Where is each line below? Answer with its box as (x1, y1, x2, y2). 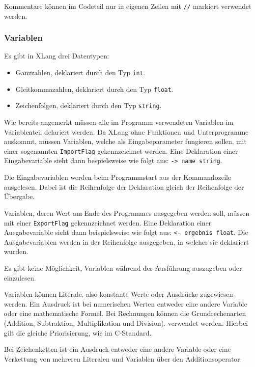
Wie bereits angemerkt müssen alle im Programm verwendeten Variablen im (4, 117, 233, 127)
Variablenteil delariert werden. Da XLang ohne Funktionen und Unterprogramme (4, 126, 249, 137)
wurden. (4, 246, 28, 256)
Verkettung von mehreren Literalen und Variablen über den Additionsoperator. (4, 353, 242, 364)
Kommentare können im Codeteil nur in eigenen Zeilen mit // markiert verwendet (4, 1, 252, 11)
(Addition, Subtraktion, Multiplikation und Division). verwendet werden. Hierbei (4, 317, 248, 328)
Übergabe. (4, 191, 35, 201)
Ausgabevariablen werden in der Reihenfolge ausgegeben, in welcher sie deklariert (4, 236, 249, 247)
